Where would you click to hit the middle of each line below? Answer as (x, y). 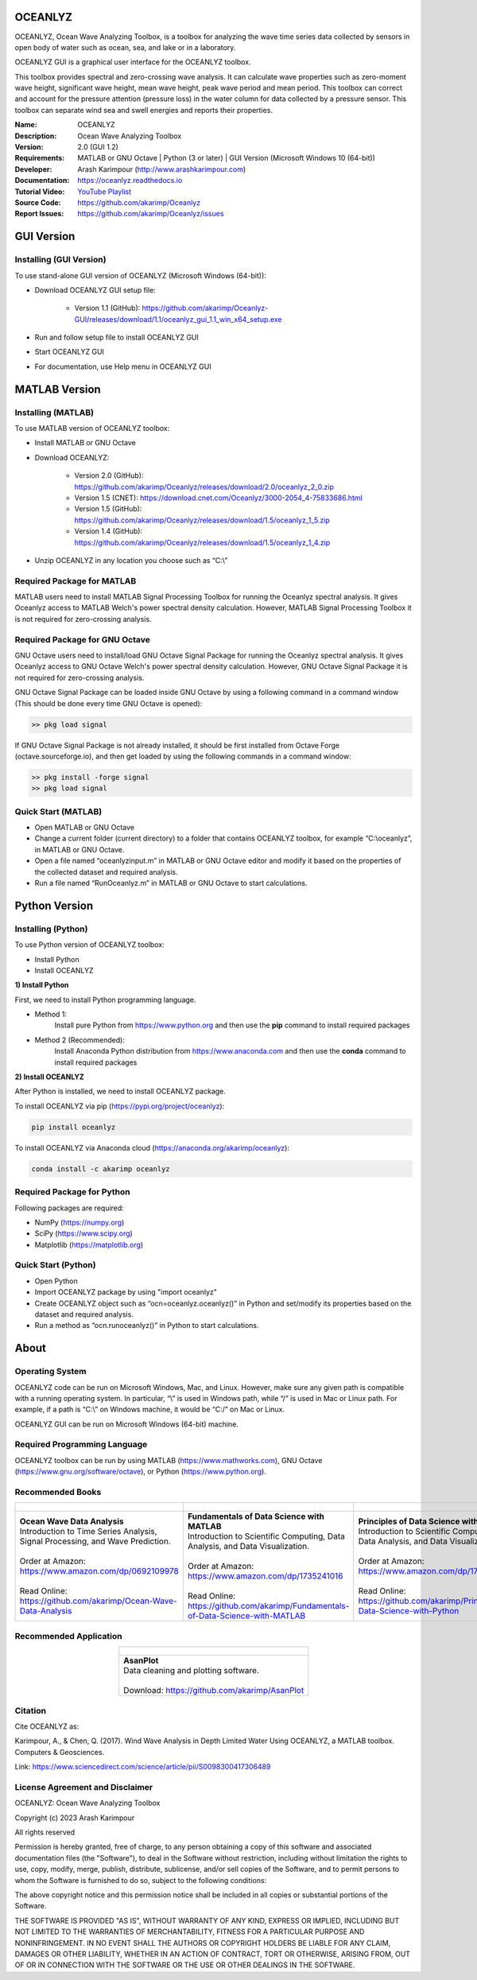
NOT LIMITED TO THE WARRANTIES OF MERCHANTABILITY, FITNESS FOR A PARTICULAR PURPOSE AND (190, 1931)
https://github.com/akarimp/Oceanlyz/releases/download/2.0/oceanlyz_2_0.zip (204, 487)
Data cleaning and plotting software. (192, 1671)
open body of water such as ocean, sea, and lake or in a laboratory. (125, 47)
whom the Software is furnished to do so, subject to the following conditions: (141, 1880)
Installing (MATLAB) (54, 412)
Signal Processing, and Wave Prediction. (95, 1541)
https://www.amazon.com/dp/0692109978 (99, 1571)
